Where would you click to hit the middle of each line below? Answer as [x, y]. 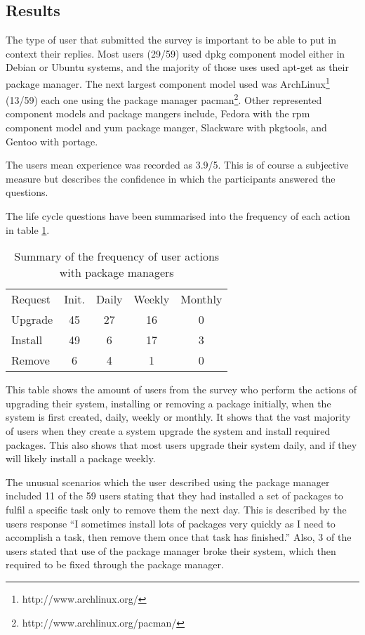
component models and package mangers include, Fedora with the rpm [158, 113]
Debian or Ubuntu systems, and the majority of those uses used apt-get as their [177, 67]
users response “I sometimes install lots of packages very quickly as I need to [171, 523]
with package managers [117, 273]
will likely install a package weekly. [81, 458]
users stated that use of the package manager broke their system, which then [171, 550]
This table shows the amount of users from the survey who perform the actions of [181, 389]
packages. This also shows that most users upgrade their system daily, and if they [181, 444]
